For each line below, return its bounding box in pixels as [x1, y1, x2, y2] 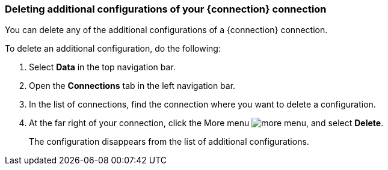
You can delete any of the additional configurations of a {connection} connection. [5, 25, 328, 35]
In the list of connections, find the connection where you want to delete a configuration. [29, 99, 376, 110]
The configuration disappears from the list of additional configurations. [29, 136, 309, 147]
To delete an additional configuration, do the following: [5, 43, 221, 54]
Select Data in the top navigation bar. [29, 62, 176, 73]
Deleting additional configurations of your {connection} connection [5, 3, 327, 15]
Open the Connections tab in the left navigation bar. [29, 80, 236, 91]
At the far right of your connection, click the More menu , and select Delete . [29, 118, 384, 129]
